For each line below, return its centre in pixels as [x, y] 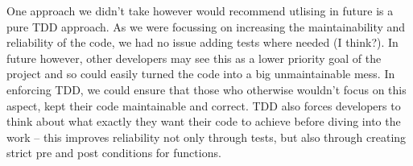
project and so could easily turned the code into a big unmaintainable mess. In [201, 74]
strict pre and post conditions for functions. [114, 153]
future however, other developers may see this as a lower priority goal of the [194, 58]
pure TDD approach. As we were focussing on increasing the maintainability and [206, 26]
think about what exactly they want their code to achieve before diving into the [204, 121]
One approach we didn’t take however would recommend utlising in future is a [200, 10]
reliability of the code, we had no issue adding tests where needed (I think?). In [202, 42]
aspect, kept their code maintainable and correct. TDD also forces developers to [204, 105]
